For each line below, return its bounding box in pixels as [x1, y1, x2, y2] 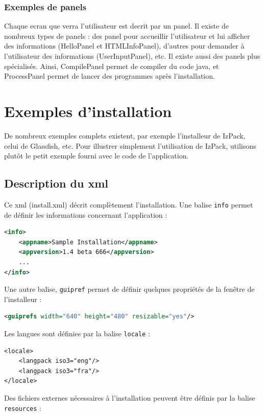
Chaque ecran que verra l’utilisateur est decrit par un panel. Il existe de [4, 20, 229, 31]
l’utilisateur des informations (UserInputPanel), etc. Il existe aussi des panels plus [4, 51, 260, 61]
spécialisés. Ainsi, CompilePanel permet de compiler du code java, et [4, 60, 219, 71]
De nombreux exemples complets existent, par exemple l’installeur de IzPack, [4, 130, 246, 141]
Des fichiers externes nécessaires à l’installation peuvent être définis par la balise [4, 392, 255, 403]
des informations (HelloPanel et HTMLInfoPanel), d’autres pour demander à [4, 40, 245, 51]
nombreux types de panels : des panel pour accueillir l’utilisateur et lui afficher [4, 30, 250, 41]
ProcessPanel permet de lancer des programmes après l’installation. [4, 71, 215, 81]
